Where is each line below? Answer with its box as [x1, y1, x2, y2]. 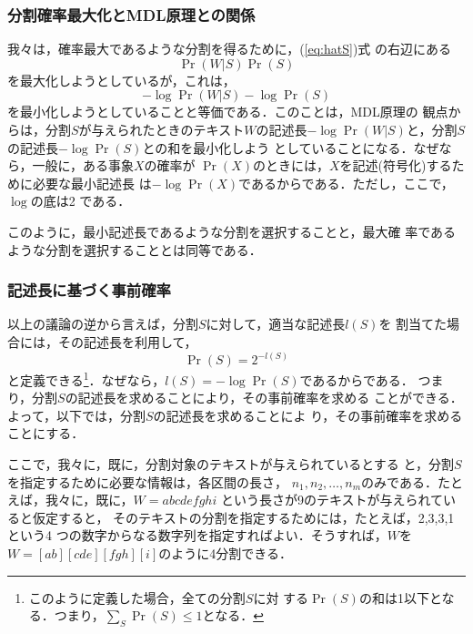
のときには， [253, 156, 329, 175]
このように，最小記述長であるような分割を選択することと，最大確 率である [7, 221, 457, 240]
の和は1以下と [358, 588, 442, 607]
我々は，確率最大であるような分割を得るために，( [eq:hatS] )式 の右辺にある [7, 39, 452, 58]
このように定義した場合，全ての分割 [28, 588, 246, 607]
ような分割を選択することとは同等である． [7, 240, 262, 259]
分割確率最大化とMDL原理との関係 [7, 3, 256, 26]
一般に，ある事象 [32, 156, 134, 175]
